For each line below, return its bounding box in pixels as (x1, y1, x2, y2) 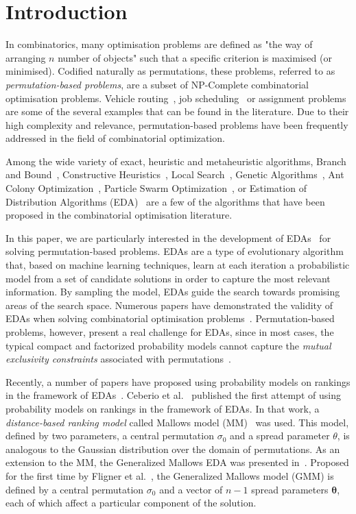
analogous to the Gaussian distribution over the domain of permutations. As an (5, 441, 340, 456)
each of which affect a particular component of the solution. (5, 495, 257, 510)
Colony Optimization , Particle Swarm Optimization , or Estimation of (5, 181, 307, 195)
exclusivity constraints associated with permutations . (5, 352, 231, 366)
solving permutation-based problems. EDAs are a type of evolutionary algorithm (5, 244, 344, 258)
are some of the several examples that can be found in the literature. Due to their (5, 104, 349, 119)
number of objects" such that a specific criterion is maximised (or (58, 50, 332, 64)
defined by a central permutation (5, 482, 144, 496)
